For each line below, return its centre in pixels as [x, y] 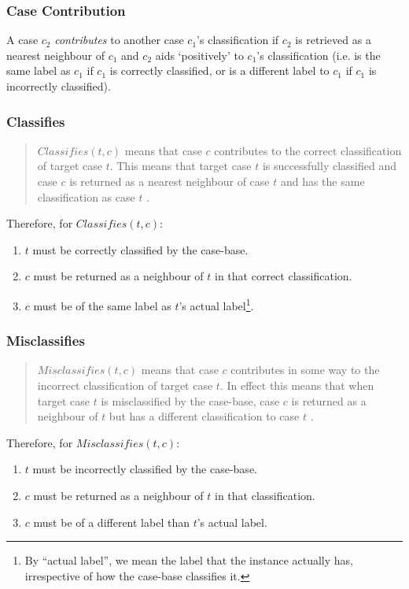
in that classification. [265, 495]
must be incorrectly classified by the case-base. [145, 469]
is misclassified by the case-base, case [190, 400]
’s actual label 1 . [216, 304]
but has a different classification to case [204, 416]
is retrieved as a [333, 40]
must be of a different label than [111, 522]
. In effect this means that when [297, 385]
